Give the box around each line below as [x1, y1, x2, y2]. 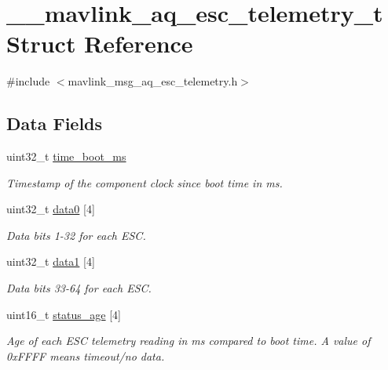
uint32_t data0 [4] [6, 201, 95, 217]
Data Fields [6, 111, 103, 136]
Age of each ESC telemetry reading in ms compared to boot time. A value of [6, 332, 371, 349]
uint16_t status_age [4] [6, 306, 122, 322]
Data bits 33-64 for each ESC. [6, 280, 152, 296]
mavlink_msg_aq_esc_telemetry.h [68, 73, 238, 89]
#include [6, 73, 50, 89]
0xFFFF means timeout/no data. [6, 347, 165, 364]
